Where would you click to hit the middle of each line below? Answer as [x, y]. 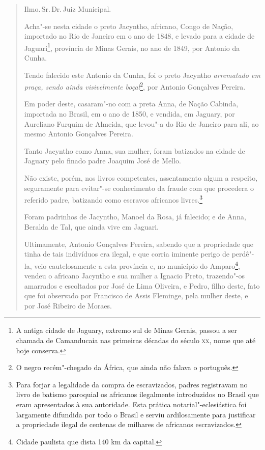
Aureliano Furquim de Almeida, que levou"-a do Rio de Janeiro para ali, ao [141, 123]
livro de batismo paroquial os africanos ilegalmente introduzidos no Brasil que [137, 394]
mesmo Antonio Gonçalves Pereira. [79, 134]
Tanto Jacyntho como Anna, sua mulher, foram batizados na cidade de [135, 150]
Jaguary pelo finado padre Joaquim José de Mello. [102, 161]
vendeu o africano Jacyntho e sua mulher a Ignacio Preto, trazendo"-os [135, 276]
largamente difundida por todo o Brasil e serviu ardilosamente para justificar [136, 414]
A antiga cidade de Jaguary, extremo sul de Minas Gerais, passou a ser [126, 330]
